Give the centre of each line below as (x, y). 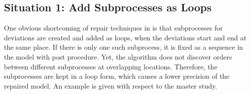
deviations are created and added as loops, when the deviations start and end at (125, 37)
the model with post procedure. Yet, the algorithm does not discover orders (118, 56)
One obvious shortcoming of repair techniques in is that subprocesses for (113, 28)
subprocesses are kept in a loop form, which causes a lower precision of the (117, 76)
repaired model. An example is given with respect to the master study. (111, 85)
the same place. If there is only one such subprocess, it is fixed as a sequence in (124, 47)
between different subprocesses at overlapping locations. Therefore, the (111, 66)
